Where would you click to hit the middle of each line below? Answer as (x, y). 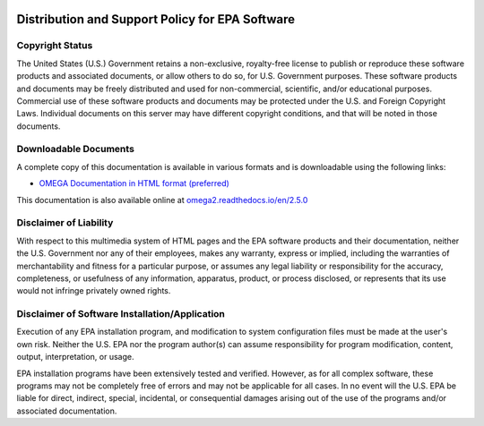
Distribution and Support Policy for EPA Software (156, 19)
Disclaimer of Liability (65, 223)
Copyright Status (55, 46)
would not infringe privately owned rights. (94, 291)
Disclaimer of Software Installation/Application (121, 314)
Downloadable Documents (75, 149)
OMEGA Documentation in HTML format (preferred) (134, 183)
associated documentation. (67, 411)
